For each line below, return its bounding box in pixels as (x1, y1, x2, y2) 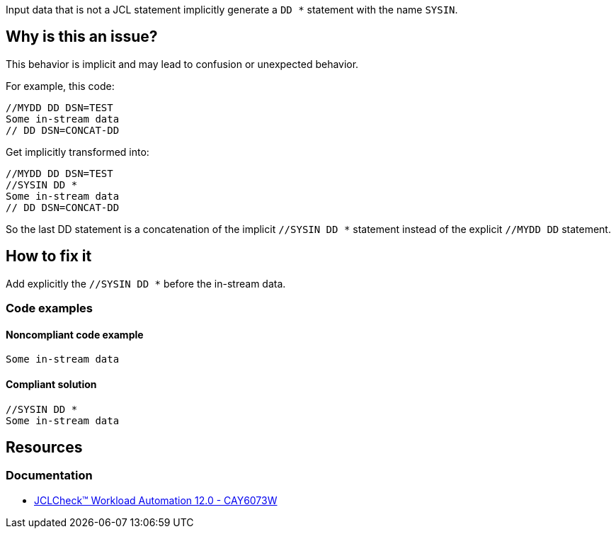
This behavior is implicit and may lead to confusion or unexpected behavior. (6, 57, 359, 70)
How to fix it (6, 247, 92, 266)
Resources (6, 438, 83, 456)
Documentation (6, 468, 93, 483)
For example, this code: (6, 79, 115, 92)
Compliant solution (6, 377, 97, 390)
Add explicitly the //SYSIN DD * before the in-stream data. (6, 277, 286, 290)
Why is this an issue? (6, 28, 158, 46)
